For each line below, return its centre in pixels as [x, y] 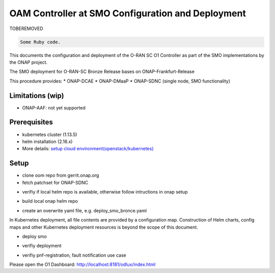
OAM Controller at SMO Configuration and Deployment [128, 13]
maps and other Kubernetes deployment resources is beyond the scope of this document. [104, 227]
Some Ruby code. [40, 42]
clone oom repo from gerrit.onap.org [61, 175]
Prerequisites [31, 122]
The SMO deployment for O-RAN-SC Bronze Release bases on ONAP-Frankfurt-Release [102, 72]
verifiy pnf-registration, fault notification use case [74, 255]
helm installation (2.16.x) [47, 141]
